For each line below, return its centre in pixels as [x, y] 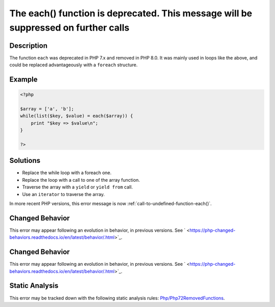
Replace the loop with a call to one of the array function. [81, 180]
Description [29, 46]
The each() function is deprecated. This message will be [131, 13]
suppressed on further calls [70, 27]
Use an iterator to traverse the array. [63, 194]
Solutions [25, 161]
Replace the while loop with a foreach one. [67, 173]
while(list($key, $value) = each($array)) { [77, 116]
